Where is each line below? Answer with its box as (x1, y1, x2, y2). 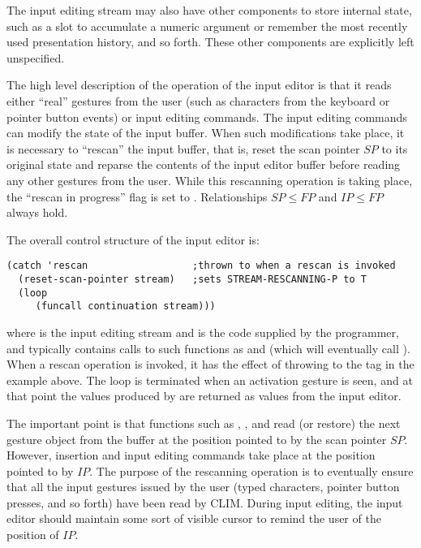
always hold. (6, 204, 68, 221)
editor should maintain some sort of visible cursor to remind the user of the (6, 510, 381, 527)
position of (6, 526, 59, 543)
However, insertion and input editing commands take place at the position (6, 447, 376, 464)
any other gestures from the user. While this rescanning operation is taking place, (6, 171, 413, 188)
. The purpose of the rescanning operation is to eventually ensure (89, 462, 414, 479)
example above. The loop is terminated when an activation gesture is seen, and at (6, 371, 413, 388)
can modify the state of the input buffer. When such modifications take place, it (6, 124, 405, 141)
